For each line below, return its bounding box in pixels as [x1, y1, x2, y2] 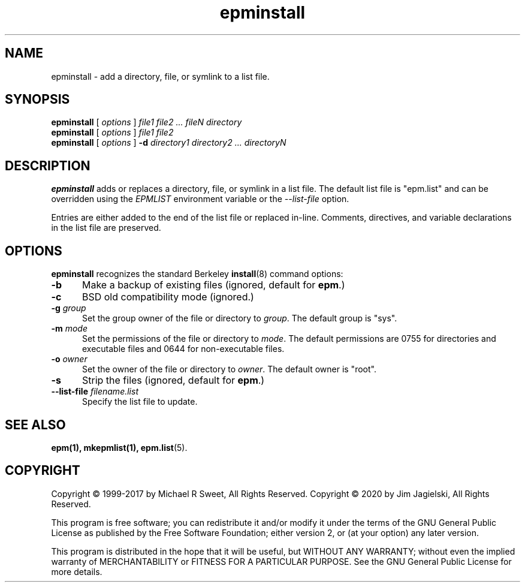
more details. [51, 566, 102, 577]
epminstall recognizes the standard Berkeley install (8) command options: [51, 269, 343, 279]
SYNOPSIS [5, 92, 70, 107]
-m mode [51, 323, 87, 334]
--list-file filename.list [51, 386, 138, 397]
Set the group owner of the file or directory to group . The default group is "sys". [82, 313, 397, 324]
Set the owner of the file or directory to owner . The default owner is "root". [82, 364, 376, 375]
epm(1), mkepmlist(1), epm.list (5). [51, 442, 188, 453]
